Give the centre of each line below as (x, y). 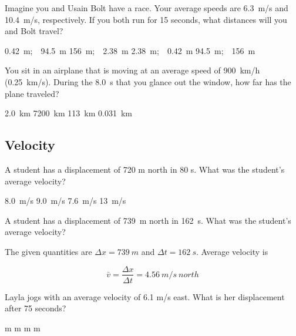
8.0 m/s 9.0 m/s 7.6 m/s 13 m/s (65, 201)
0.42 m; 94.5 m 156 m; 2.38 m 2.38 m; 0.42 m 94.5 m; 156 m (130, 50)
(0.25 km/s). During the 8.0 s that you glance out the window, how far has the (148, 81)
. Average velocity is (232, 251)
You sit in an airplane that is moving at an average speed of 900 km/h (132, 70)
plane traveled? (32, 93)
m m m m (23, 327)
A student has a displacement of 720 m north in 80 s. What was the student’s (145, 169)
